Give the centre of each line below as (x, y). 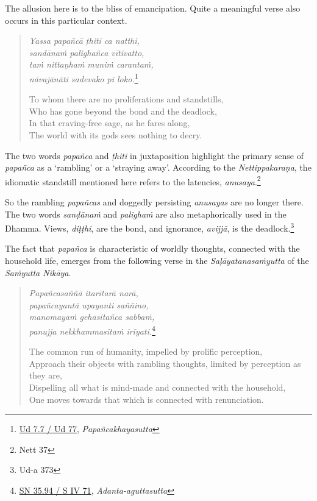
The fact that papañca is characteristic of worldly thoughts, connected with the (152, 248)
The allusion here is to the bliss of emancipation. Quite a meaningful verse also (153, 8)
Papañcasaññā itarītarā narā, (84, 293)
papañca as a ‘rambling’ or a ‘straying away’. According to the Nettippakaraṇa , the (158, 167)
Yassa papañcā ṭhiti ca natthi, (84, 41)
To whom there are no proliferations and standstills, (126, 99)
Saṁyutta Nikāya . (38, 272)
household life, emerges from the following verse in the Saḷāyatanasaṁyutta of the (157, 261)
